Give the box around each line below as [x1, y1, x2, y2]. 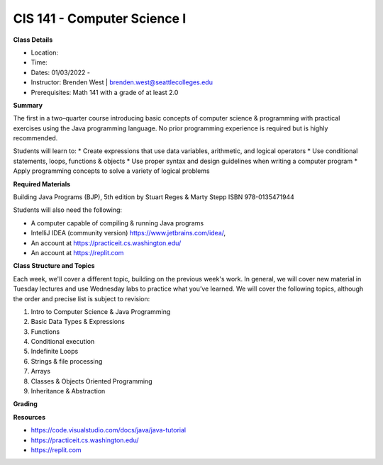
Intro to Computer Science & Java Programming [30, 307, 171, 315]
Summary [13, 101, 43, 109]
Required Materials [13, 179, 71, 188]
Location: [30, 48, 58, 57]
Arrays [30, 367, 51, 376]
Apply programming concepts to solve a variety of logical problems [13, 167, 210, 175]
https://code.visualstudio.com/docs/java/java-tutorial [30, 426, 187, 435]
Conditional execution [30, 337, 95, 346]
